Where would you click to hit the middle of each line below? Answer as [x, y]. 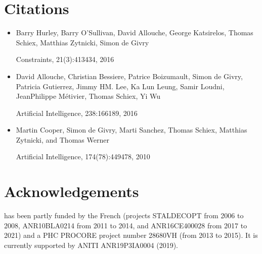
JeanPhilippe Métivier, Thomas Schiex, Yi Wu [88, 96]
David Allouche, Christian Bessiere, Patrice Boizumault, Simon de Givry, [129, 76]
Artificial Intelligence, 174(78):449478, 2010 [83, 156]
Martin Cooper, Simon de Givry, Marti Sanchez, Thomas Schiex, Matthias [132, 130]
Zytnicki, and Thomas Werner [62, 139]
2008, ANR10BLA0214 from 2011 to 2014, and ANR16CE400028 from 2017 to [126, 225]
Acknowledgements [72, 191]
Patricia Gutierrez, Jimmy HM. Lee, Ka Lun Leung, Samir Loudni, [120, 86]
